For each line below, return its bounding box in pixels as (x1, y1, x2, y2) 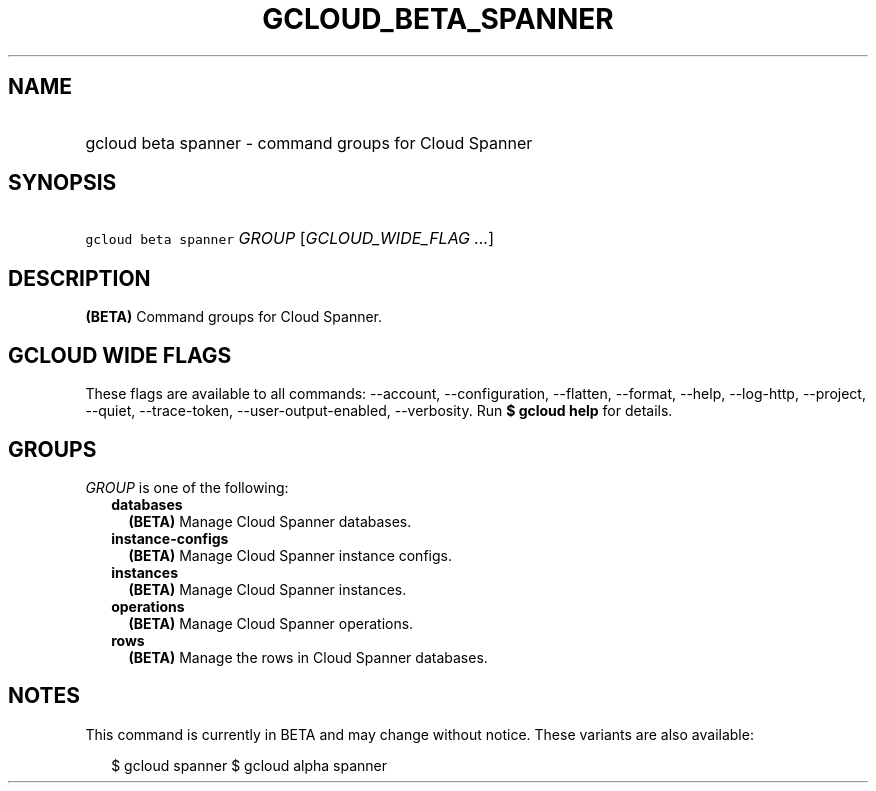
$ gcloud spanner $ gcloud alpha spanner (111, 756, 388, 774)
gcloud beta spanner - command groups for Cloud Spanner (85, 132, 533, 153)
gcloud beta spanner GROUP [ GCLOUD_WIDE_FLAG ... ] (85, 228, 495, 249)
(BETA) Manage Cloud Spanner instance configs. (128, 546, 452, 564)
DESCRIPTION (8, 265, 151, 291)
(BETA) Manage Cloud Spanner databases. (128, 512, 412, 530)
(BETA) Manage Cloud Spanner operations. (128, 614, 414, 632)
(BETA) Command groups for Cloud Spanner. (85, 308, 383, 326)
